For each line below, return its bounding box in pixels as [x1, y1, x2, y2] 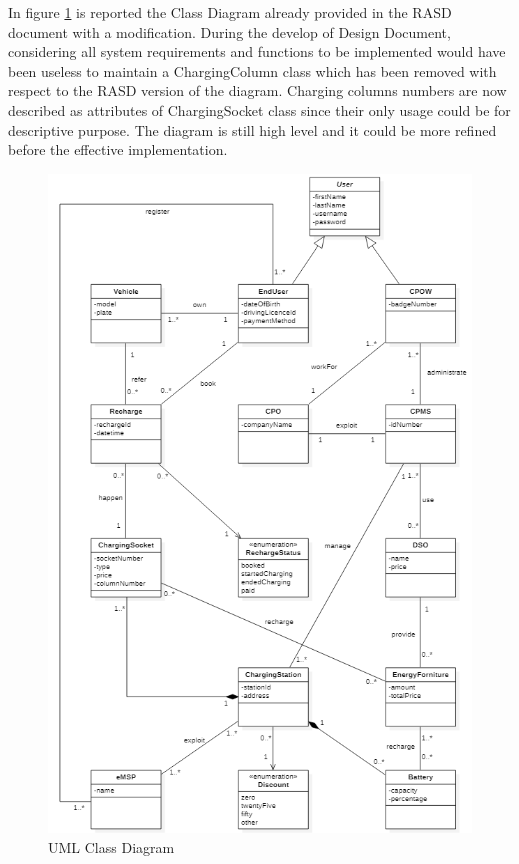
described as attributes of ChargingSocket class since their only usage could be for [8, 99, 511, 120]
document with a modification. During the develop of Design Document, [8, 21, 451, 42]
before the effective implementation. [8, 139, 228, 160]
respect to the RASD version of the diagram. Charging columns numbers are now [8, 80, 507, 101]
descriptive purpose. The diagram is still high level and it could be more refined [8, 119, 497, 140]
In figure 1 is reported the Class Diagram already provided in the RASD [8, 2, 452, 22]
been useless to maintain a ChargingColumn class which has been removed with [8, 60, 497, 81]
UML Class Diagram [48, 837, 175, 858]
